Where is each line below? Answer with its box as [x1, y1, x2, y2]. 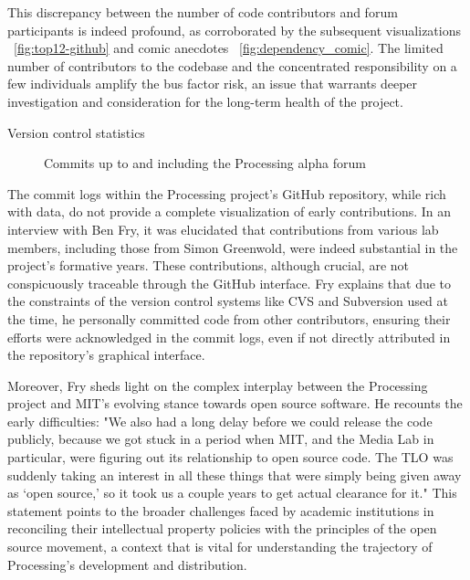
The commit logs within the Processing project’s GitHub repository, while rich [7, 184, 446, 203]
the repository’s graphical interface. [7, 345, 205, 364]
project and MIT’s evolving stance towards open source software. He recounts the [7, 394, 463, 413]
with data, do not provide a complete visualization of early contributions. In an [7, 202, 452, 221]
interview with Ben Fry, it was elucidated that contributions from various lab [7, 219, 439, 238]
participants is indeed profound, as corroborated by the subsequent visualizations [7, 20, 462, 39]
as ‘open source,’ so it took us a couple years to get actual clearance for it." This [7, 483, 457, 502]
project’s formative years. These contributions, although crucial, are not [7, 256, 410, 275]
